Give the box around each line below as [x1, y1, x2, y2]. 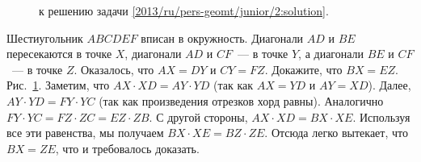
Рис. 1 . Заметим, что [6, 77, 110, 93]
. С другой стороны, [149, 108, 248, 125]
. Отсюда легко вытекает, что [264, 124, 408, 141]
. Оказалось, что [74, 60, 154, 77]
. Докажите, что [264, 60, 343, 77]
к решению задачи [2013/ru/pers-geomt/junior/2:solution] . [39, 2, 329, 19]
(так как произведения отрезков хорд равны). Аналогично [99, 92, 384, 109]
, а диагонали [298, 45, 364, 62]
